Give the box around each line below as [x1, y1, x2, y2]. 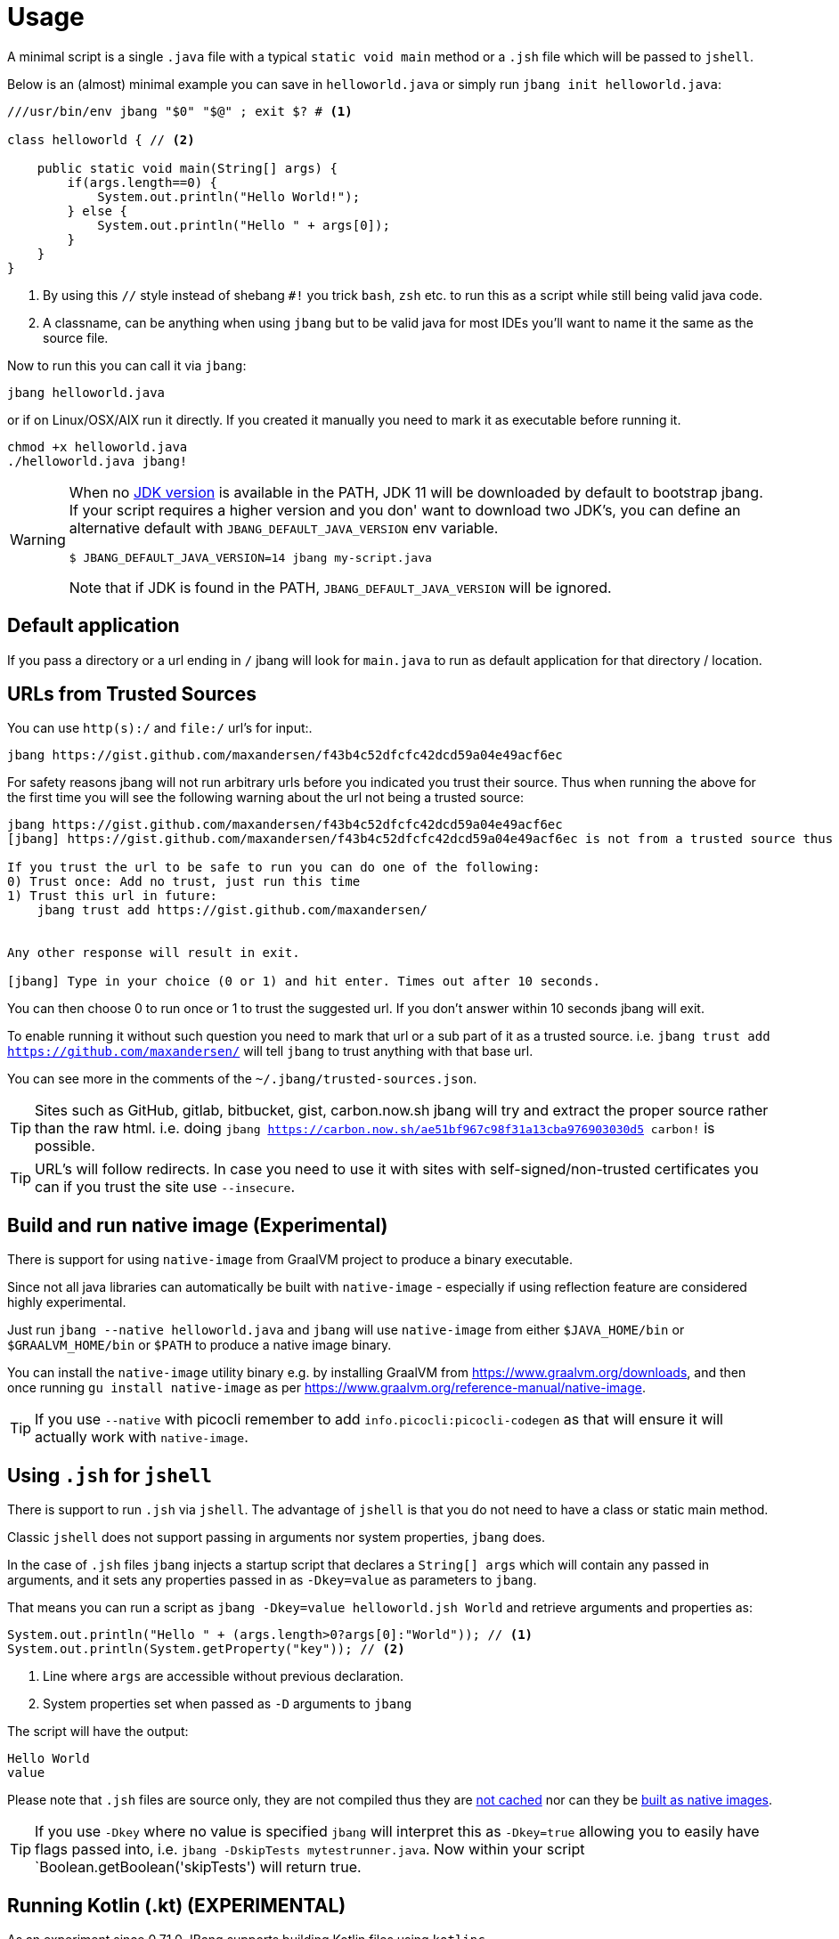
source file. [43, 329, 109, 345]
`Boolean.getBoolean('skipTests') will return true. [35, 1858, 362, 1877]
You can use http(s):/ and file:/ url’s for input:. [7, 720, 313, 736]
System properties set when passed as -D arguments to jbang [43, 1696, 412, 1712]
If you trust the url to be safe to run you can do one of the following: [7, 860, 541, 875]
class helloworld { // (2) [7, 132, 195, 147]
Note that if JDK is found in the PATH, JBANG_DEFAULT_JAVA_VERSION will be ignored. [69, 578, 612, 596]
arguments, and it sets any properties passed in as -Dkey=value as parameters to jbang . [7, 1572, 537, 1588]
